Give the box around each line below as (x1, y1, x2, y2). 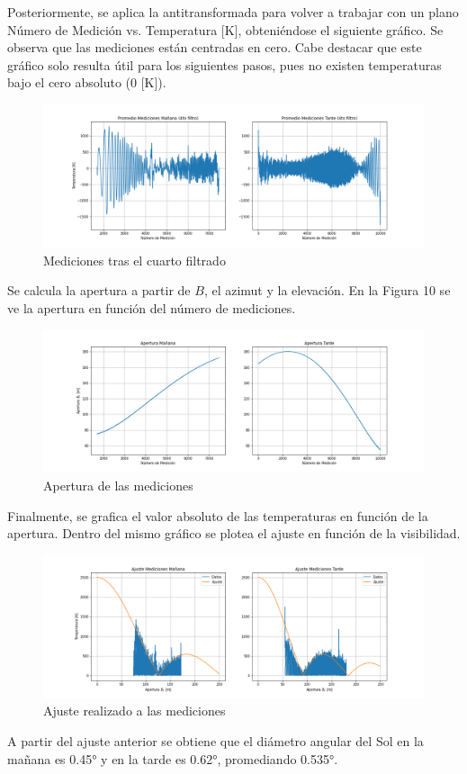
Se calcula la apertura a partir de (7, 281, 191, 300)
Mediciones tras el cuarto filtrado (43, 250, 226, 269)
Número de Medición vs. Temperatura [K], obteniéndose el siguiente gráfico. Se (7, 20, 444, 39)
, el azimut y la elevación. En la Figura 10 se (203, 281, 451, 300)
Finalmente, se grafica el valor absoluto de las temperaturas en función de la (7, 506, 428, 525)
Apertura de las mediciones (43, 475, 193, 494)
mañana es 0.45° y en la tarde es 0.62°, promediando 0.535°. (7, 749, 338, 768)
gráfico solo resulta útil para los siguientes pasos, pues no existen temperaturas (7, 55, 442, 74)
